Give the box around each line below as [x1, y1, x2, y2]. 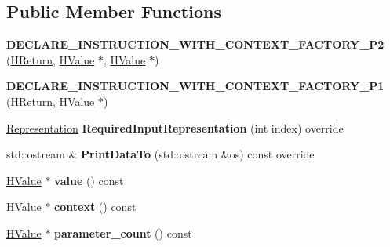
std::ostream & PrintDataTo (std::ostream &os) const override [6, 146, 315, 162]
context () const [54, 198, 137, 215]
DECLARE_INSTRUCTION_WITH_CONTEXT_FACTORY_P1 [6, 78, 385, 94]
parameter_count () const [54, 224, 192, 241]
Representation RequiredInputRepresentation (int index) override [6, 119, 344, 136]
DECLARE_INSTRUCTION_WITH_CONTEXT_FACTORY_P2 [6, 36, 385, 53]
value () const [54, 172, 124, 188]
